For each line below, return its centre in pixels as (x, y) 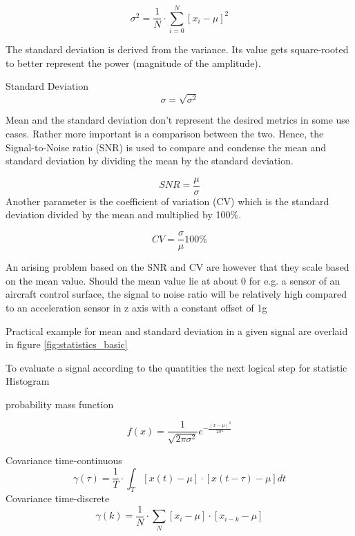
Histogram (28, 381)
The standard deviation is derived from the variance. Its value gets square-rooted (177, 49)
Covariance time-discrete (58, 498)
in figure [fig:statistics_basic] (67, 344)
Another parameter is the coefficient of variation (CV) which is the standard (167, 201)
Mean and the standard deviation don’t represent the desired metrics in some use (178, 120)
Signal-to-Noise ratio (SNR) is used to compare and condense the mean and (166, 147)
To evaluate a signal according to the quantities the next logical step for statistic (176, 367)
